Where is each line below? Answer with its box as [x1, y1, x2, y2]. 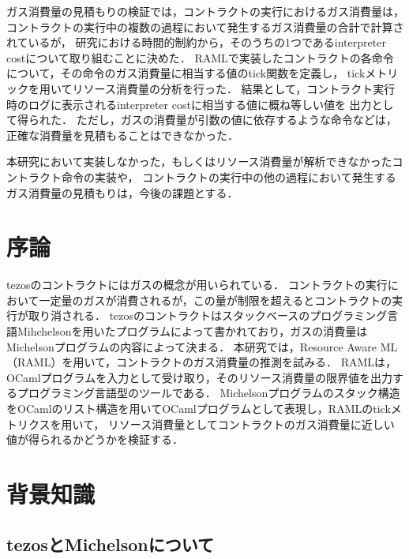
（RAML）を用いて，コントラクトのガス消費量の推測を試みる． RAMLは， [6, 354, 397, 370]
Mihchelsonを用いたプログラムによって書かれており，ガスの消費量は [17, 323, 368, 340]
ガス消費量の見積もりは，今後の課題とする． [6, 184, 238, 201]
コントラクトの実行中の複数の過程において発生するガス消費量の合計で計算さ [6, 18, 404, 35]
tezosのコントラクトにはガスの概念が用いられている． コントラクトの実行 [6, 276, 388, 293]
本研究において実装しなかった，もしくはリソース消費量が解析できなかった [6, 153, 392, 170]
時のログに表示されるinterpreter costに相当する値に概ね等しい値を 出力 [6, 96, 372, 112]
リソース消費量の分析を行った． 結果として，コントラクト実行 [72, 80, 396, 96]
